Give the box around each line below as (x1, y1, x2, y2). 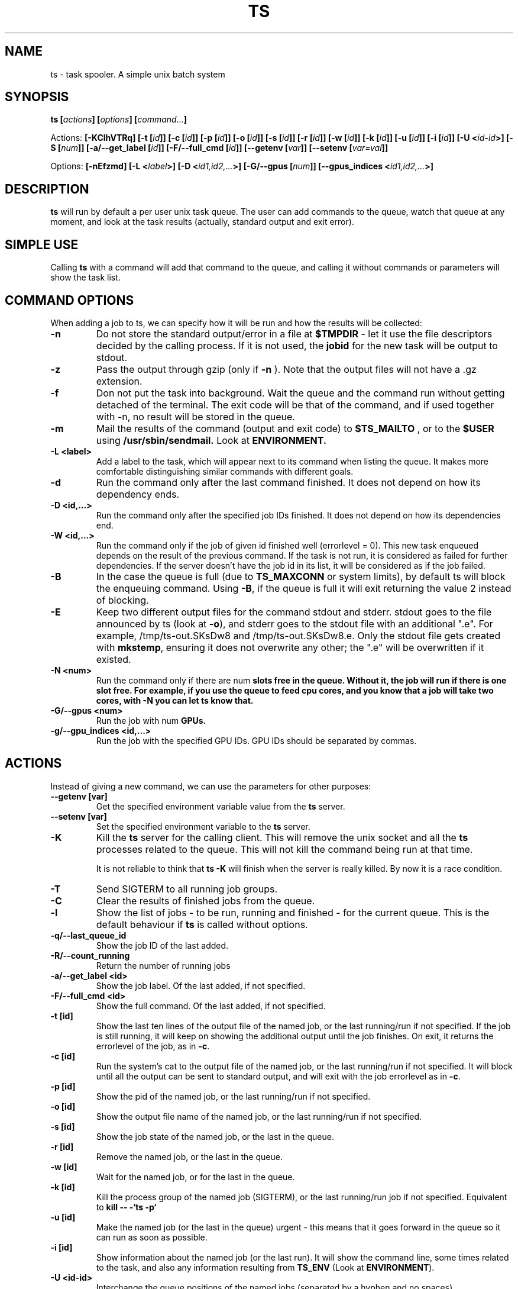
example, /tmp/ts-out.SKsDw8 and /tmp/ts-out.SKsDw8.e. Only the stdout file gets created (96, 629, 501, 642)
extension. (96, 375, 143, 387)
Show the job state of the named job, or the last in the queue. (96, 1131, 334, 1142)
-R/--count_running (50, 950, 130, 961)
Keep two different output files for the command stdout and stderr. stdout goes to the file (96, 605, 492, 618)
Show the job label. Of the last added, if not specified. (96, 980, 306, 991)
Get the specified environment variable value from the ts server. (96, 801, 345, 811)
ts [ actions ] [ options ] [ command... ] (50, 114, 187, 125)
